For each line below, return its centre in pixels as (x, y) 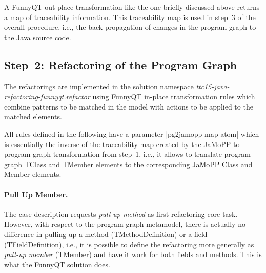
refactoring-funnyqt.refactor (47, 96)
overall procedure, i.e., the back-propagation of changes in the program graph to (130, 27)
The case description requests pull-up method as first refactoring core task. (121, 214)
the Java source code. (38, 37)
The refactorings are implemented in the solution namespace (99, 86)
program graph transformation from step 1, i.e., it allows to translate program (127, 154)
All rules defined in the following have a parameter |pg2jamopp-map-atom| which (132, 133)
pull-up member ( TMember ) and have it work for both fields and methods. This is (133, 254)
